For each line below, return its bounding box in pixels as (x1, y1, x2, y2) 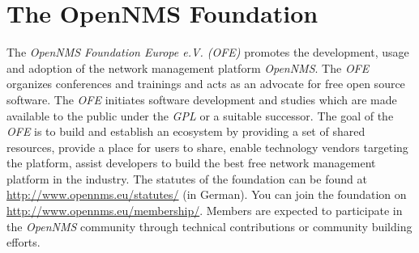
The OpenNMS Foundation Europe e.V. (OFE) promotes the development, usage (6, 44, 409, 61)
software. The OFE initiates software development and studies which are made (6, 91, 397, 108)
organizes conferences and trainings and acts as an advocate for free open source (6, 75, 405, 92)
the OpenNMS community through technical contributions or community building (6, 217, 413, 234)
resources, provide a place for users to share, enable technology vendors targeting (6, 138, 408, 155)
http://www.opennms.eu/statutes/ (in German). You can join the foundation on (6, 186, 407, 203)
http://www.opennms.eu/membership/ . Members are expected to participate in (6, 202, 403, 219)
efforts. (6, 234, 41, 251)
